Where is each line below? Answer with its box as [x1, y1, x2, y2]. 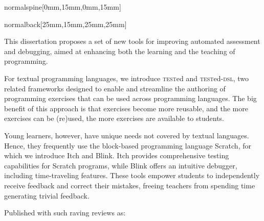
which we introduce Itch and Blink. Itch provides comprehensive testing [4, 150, 229, 161]
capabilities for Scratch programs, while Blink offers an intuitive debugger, [4, 160, 237, 170]
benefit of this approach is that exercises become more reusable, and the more [4, 103, 248, 113]
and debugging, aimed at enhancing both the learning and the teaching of [4, 45, 235, 56]
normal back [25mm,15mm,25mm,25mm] [4, 18, 127, 29]
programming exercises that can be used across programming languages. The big [4, 93, 257, 104]
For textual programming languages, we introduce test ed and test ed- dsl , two [4, 72, 249, 83]
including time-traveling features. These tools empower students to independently [4, 170, 260, 181]
